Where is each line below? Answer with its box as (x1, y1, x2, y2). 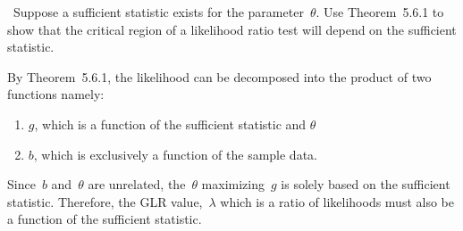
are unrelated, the (88, 175, 186, 194)
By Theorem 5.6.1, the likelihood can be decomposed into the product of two (7, 67, 432, 86)
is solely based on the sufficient (281, 175, 450, 194)
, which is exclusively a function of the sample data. (33, 144, 317, 163)
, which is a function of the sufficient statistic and (34, 114, 307, 133)
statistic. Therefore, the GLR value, (7, 192, 203, 210)
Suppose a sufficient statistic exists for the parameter (13, 3, 304, 21)
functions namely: (7, 85, 105, 103)
